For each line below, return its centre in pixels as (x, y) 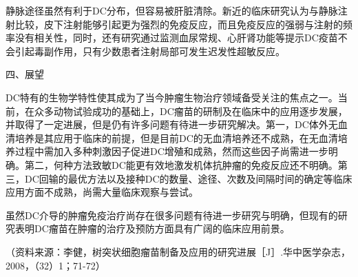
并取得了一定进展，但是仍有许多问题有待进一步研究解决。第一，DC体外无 (172, 124)
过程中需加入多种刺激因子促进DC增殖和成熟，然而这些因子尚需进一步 (171, 151)
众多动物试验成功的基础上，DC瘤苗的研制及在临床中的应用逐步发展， (191, 111)
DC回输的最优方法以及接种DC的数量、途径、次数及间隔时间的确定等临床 (188, 178)
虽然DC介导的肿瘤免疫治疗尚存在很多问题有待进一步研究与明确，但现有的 (172, 215)
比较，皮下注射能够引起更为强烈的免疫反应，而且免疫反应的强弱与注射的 (179, 24)
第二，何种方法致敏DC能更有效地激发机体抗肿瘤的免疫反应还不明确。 (181, 164)
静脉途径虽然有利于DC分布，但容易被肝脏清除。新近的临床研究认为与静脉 (172, 10)
